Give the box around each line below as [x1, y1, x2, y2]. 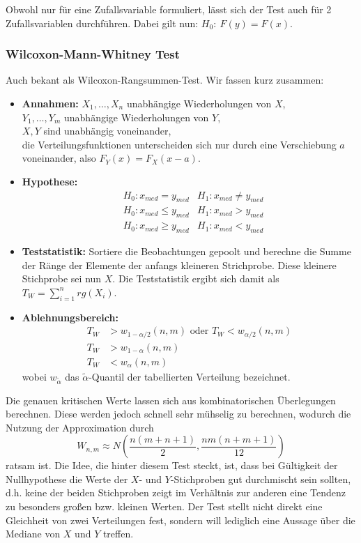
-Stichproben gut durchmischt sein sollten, [170, 471, 351, 486]
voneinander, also [22, 151, 96, 165]
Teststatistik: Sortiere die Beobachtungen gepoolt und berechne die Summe [22, 244, 351, 259]
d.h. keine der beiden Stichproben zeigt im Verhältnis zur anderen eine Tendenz [6, 485, 346, 500]
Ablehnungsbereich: [22, 309, 118, 324]
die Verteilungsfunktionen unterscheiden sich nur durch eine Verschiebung [22, 137, 337, 151]
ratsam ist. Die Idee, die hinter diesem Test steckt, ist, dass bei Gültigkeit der [6, 458, 338, 473]
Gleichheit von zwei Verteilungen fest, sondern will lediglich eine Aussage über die [6, 512, 355, 527]
